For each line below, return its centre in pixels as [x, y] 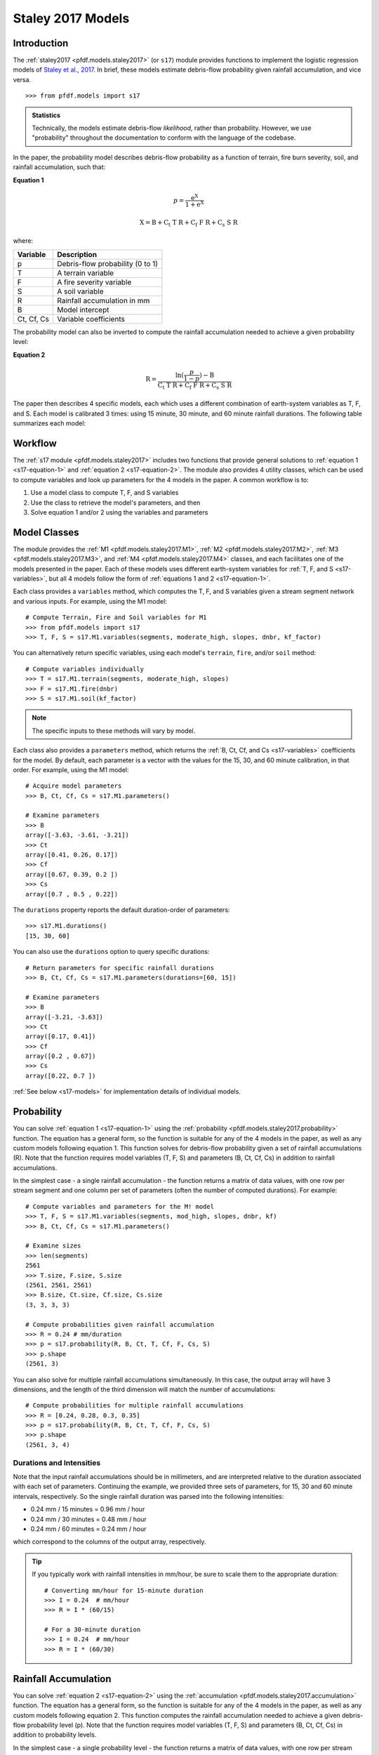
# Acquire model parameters [74, 786]
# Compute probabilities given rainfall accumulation [120, 1324]
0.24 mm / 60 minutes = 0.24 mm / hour [88, 1529]
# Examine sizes [53, 1246]
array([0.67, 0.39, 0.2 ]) [72, 874]
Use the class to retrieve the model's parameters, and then [115, 503]
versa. [22, 79]
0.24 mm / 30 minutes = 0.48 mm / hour [88, 1519]
